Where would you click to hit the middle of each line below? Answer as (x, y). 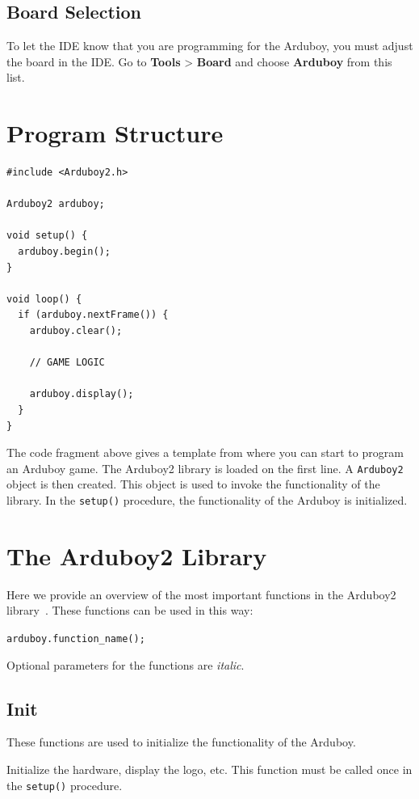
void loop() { (44, 299)
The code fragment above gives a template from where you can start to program (205, 452)
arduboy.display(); (82, 394)
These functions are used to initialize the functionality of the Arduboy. (181, 742)
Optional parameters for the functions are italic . (126, 664)
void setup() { (47, 236)
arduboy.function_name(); (76, 639)
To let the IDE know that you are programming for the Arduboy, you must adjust (210, 46)
